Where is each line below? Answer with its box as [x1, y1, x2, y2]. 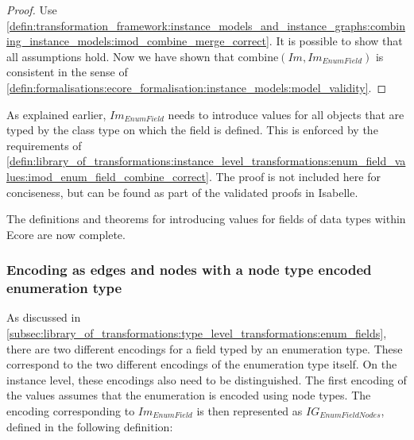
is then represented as [196, 403, 303, 419]
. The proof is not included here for [208, 168, 381, 184]
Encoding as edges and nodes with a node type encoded [6, 260, 372, 280]
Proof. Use [6, 2, 57, 17]
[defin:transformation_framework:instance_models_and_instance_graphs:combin [6, 17, 405, 33]
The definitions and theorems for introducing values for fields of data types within [6, 210, 406, 227]
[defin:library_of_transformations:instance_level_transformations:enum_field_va [6, 152, 406, 169]
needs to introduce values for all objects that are [168, 106, 404, 122]
